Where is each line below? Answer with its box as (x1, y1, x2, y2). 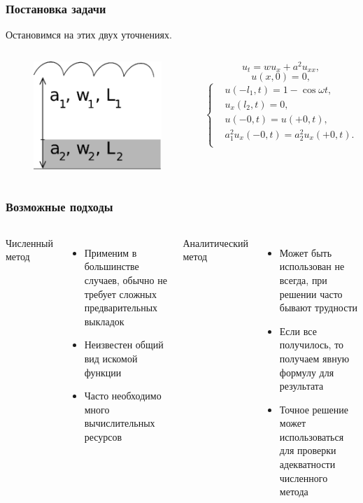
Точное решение (279, 402, 348, 416)
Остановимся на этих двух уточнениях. (6, 27, 172, 42)
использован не (279, 259, 345, 274)
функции (84, 364, 122, 379)
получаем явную (279, 350, 350, 365)
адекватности (279, 457, 336, 472)
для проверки (279, 443, 336, 458)
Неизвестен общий (84, 337, 164, 352)
